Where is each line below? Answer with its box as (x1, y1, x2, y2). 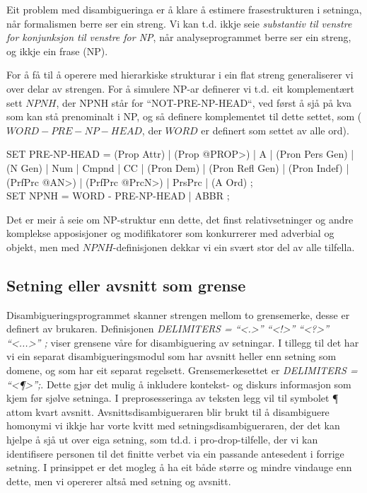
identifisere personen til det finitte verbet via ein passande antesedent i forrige (6, 446, 344, 460)
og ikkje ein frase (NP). (6, 43, 108, 58)
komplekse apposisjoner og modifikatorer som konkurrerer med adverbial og (6, 226, 334, 240)
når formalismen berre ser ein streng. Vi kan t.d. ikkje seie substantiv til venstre (6, 16, 352, 30)
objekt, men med (6, 239, 80, 254)
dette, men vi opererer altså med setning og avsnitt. (6, 473, 231, 488)
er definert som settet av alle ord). (201, 122, 349, 137)
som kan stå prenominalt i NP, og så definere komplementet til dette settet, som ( (6, 109, 362, 124)
